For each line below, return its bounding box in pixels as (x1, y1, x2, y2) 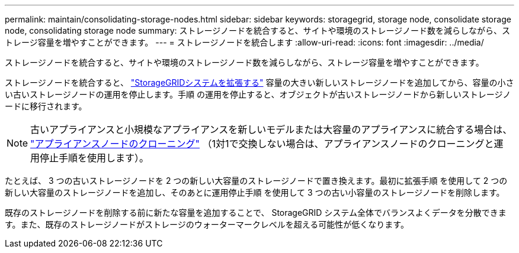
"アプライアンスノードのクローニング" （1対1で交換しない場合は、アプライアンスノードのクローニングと (30, 138, 494, 150)
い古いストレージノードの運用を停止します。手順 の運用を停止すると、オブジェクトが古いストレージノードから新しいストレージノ (5, 89, 511, 99)
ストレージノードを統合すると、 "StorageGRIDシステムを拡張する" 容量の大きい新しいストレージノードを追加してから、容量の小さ (5, 77, 514, 87)
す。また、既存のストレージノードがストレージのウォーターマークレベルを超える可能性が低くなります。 (5, 219, 409, 229)
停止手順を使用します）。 (40, 152, 149, 164)
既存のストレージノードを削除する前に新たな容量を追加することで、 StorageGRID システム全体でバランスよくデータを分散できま (5, 207, 507, 218)
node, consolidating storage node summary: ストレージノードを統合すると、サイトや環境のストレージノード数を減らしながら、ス (5, 25, 510, 35)
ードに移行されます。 (5, 101, 87, 111)
